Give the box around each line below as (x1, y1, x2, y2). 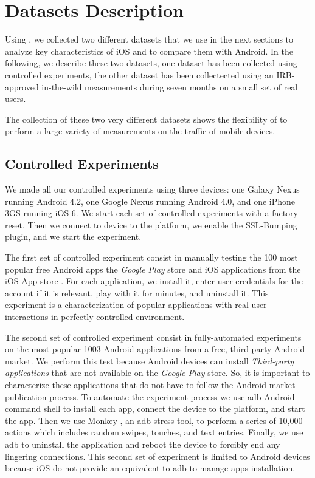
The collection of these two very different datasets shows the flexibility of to (5, 112, 288, 125)
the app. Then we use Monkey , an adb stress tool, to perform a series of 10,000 (5, 414, 303, 426)
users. (5, 92, 26, 105)
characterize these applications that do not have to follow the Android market (5, 378, 296, 391)
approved (5, 80, 39, 93)
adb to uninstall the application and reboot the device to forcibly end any (5, 437, 280, 450)
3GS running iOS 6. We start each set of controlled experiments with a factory (5, 207, 298, 219)
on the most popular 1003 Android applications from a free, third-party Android (5, 343, 305, 355)
